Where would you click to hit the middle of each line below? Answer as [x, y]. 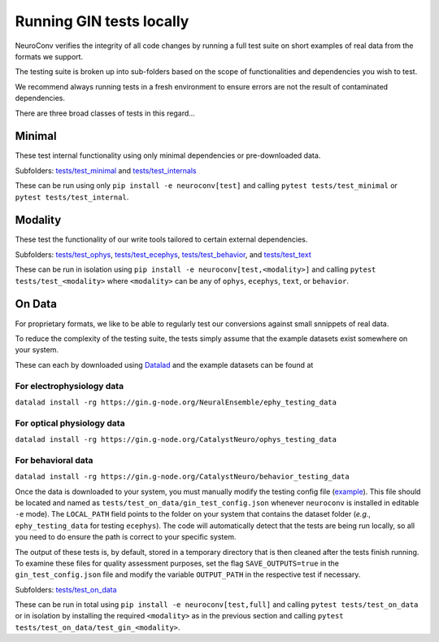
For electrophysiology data [70, 386]
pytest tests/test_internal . [72, 197]
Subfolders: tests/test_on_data [66, 589]
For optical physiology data [70, 423]
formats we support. [49, 56]
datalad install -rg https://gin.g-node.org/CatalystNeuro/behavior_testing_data [182, 477]
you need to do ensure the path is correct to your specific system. [126, 537]
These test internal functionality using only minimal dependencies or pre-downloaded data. [168, 155]
